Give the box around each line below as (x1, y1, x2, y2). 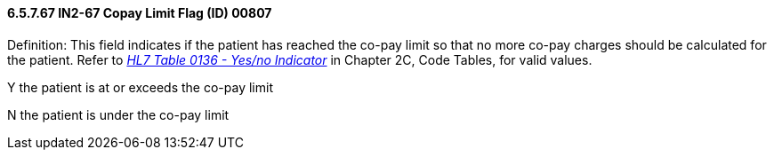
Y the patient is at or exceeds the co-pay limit (7, 79, 273, 95)
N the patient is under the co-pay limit (7, 106, 230, 122)
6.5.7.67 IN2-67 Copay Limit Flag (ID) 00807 (7, 5, 272, 20)
